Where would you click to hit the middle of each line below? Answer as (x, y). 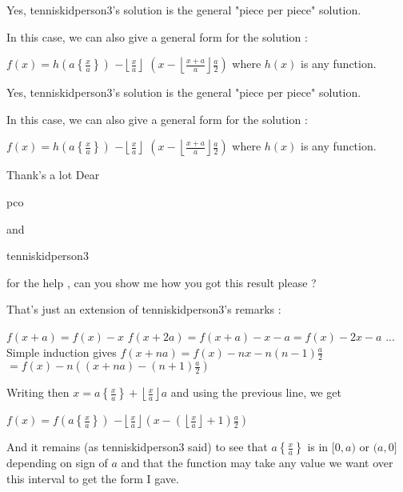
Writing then (38, 392)
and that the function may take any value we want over (257, 463)
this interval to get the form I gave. (93, 478)
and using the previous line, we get (256, 392)
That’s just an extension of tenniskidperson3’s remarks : (144, 309)
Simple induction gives (62, 352)
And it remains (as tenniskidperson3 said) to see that (137, 447)
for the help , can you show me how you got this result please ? (162, 282)
